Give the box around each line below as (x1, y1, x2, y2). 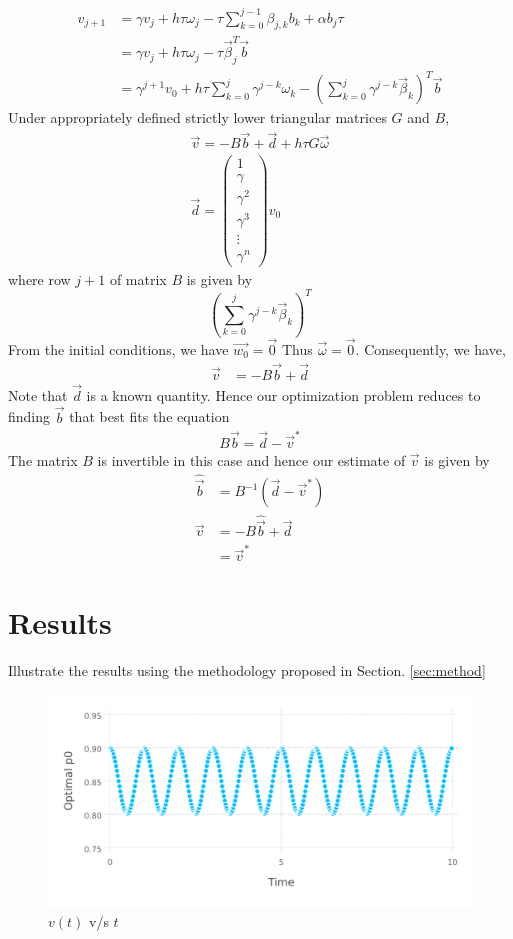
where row (8, 268, 71, 289)
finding (8, 406, 51, 427)
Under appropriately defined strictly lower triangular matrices (8, 107, 387, 128)
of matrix (109, 268, 167, 289)
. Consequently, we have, (355, 338, 506, 359)
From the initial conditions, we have (8, 338, 229, 359)
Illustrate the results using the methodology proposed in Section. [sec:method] (8, 660, 486, 681)
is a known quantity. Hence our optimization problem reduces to (86, 384, 481, 405)
